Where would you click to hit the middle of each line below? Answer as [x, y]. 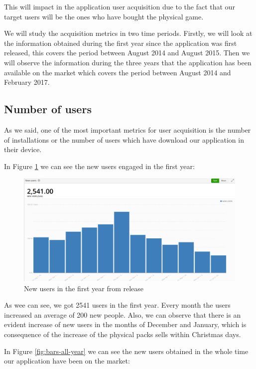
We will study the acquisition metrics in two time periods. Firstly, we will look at [128, 33]
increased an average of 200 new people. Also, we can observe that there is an [123, 314]
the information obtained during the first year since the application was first [121, 43]
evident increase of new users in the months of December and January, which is [125, 324]
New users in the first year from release [84, 288]
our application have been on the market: [67, 361]
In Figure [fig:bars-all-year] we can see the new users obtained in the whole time [126, 351]
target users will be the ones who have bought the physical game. [104, 16]
